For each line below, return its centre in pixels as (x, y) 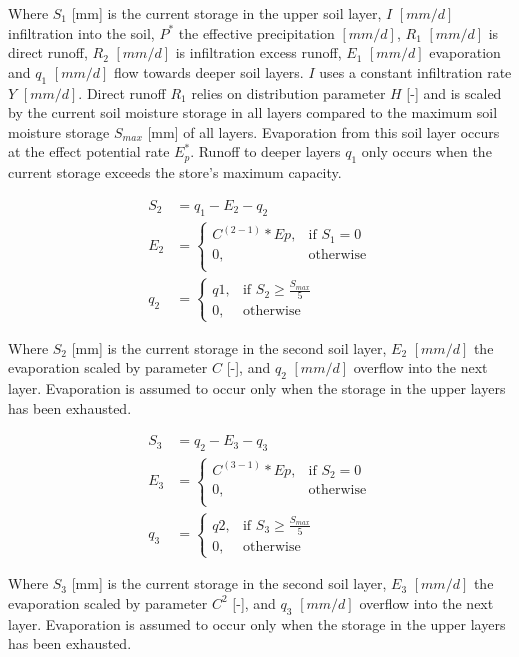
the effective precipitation (256, 32)
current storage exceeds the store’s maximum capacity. (175, 172)
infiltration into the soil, (81, 32)
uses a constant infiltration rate (415, 71)
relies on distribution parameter (288, 92)
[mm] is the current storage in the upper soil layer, (226, 13)
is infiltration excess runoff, (258, 52)
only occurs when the (426, 151)
